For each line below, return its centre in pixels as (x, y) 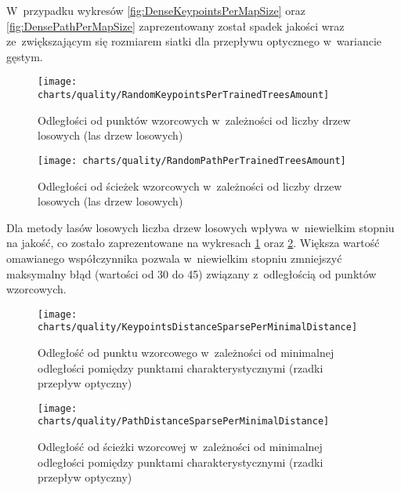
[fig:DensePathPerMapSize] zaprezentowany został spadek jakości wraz (175, 25)
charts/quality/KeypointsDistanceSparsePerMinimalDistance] (198, 327)
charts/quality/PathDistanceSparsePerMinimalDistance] (184, 422)
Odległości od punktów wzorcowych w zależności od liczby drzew (194, 120)
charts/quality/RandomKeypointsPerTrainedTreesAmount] (184, 95)
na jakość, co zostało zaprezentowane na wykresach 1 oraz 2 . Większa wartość (193, 243)
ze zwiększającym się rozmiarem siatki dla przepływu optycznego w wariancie (194, 41)
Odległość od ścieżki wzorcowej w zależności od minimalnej (180, 447)
